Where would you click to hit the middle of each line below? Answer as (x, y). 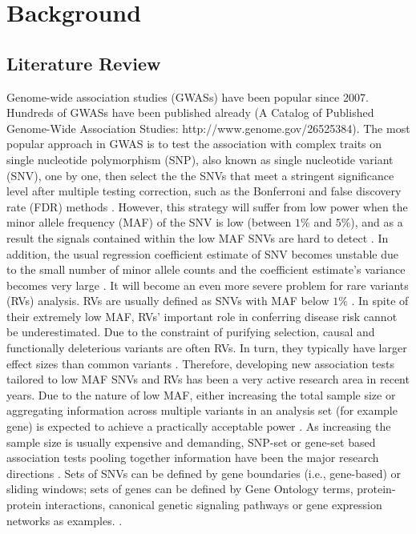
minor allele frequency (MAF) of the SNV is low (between (149, 222)
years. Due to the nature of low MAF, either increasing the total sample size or (201, 394)
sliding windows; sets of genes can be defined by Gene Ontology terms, (180, 489)
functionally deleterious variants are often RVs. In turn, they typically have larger (207, 348)
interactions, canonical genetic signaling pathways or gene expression (214, 505)
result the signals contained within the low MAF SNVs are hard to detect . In (198, 237)
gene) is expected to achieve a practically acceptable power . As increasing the (199, 426)
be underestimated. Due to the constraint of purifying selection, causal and (191, 332)
